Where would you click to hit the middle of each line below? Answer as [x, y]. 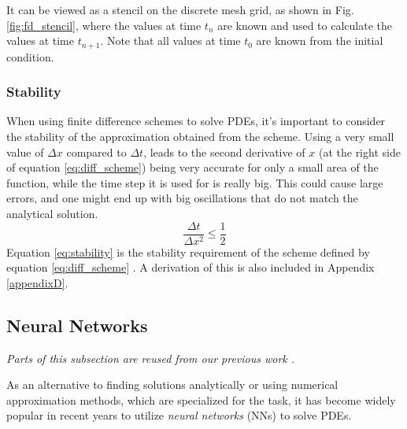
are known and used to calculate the [305, 25]
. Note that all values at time [170, 41]
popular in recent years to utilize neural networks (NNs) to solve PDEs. [179, 415]
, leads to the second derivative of [224, 152]
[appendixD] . [37, 282]
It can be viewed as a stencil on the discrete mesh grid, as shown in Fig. [180, 9]
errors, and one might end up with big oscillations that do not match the [182, 198]
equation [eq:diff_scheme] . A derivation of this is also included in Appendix [191, 267]
